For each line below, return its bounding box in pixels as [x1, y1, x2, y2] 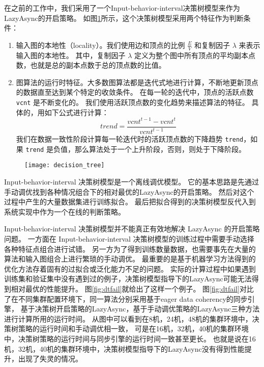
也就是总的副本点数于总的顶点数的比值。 [30, 60, 166, 70]
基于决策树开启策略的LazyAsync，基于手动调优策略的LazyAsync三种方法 [20, 303, 260, 314]
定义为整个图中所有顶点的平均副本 [134, 49, 248, 60]
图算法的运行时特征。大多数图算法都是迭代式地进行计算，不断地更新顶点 [16, 76, 258, 87]
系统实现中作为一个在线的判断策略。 [4, 206, 125, 217]
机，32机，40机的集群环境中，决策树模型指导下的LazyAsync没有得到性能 [4, 343, 245, 354]
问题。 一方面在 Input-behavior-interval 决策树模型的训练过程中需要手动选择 [4, 233, 254, 244]
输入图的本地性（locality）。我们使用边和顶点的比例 [16, 39, 185, 50]
